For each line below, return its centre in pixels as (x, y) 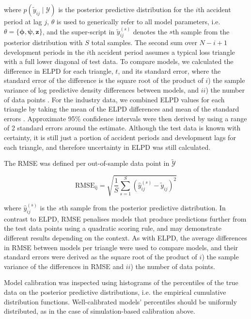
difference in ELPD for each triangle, (59, 71)
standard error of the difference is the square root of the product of (104, 80)
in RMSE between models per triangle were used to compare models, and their (121, 247)
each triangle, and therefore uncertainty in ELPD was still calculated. (107, 147)
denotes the (150, 31)
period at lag (23, 21)
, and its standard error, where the (169, 71)
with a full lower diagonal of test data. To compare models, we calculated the (119, 61)
